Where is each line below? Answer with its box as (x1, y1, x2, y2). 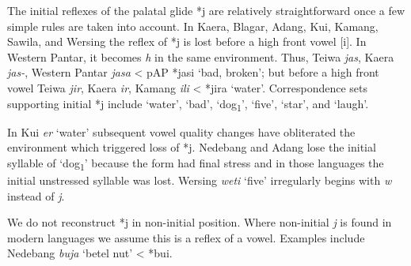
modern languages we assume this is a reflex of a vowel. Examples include (7, 229, 365, 245)
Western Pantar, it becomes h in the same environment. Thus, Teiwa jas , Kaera (7, 48, 394, 65)
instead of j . (7, 187, 65, 204)
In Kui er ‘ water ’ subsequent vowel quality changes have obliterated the (7, 123, 356, 140)
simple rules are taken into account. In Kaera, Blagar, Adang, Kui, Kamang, (7, 17, 379, 34)
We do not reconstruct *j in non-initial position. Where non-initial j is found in (7, 214, 392, 230)
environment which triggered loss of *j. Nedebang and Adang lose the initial (7, 139, 376, 155)
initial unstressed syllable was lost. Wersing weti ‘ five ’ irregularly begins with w (7, 172, 392, 188)
